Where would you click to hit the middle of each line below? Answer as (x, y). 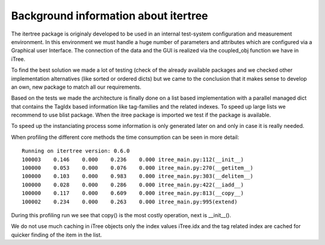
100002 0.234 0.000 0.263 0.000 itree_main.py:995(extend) (130, 202)
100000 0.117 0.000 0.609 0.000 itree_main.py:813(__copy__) (133, 193)
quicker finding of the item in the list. (57, 235)
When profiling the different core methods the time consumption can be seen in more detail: (125, 137)
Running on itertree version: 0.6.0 (76, 151)
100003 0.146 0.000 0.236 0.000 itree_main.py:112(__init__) (133, 159)
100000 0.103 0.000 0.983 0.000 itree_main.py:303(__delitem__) (138, 176)
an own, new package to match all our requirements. (76, 87)
